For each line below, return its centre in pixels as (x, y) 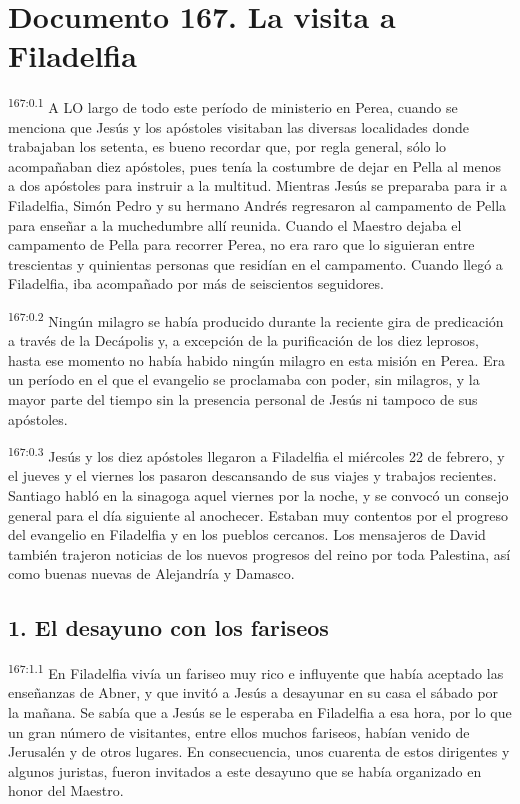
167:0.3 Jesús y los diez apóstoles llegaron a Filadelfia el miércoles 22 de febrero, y (256, 454)
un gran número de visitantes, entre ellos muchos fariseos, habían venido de (239, 731)
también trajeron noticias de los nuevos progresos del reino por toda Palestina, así (259, 553)
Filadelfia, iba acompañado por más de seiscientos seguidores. (196, 283)
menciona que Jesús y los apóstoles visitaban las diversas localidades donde (239, 126)
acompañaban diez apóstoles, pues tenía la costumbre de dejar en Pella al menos (254, 165)
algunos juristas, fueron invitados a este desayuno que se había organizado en (245, 770)
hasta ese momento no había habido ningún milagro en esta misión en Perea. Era (257, 359)
